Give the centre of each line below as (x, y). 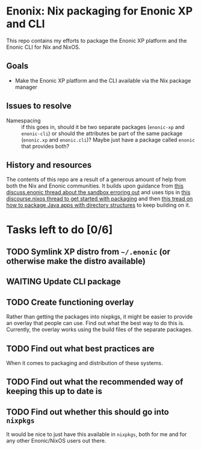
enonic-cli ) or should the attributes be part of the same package (102, 133)
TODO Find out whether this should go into (88, 412)
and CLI (26, 24)
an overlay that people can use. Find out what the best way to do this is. (95, 323)
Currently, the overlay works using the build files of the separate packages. (99, 329)
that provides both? (45, 146)
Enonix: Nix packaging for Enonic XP (100, 11)
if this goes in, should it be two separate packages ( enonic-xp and (103, 127)
